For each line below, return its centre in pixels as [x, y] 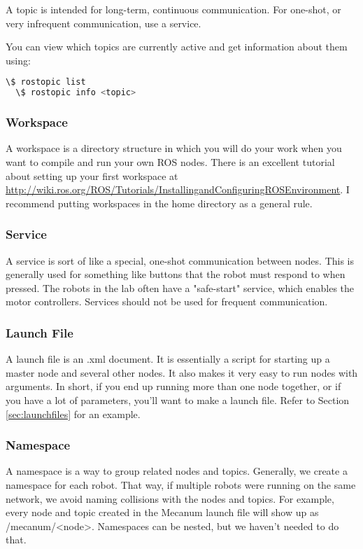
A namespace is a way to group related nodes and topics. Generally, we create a [177, 471]
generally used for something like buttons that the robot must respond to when [176, 274]
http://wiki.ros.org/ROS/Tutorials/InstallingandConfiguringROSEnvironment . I [178, 189]
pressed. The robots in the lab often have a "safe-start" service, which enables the [180, 287]
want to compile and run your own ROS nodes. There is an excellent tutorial [170, 161]
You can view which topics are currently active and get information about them [177, 47]
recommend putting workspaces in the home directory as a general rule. [159, 203]
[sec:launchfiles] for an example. [73, 414]
